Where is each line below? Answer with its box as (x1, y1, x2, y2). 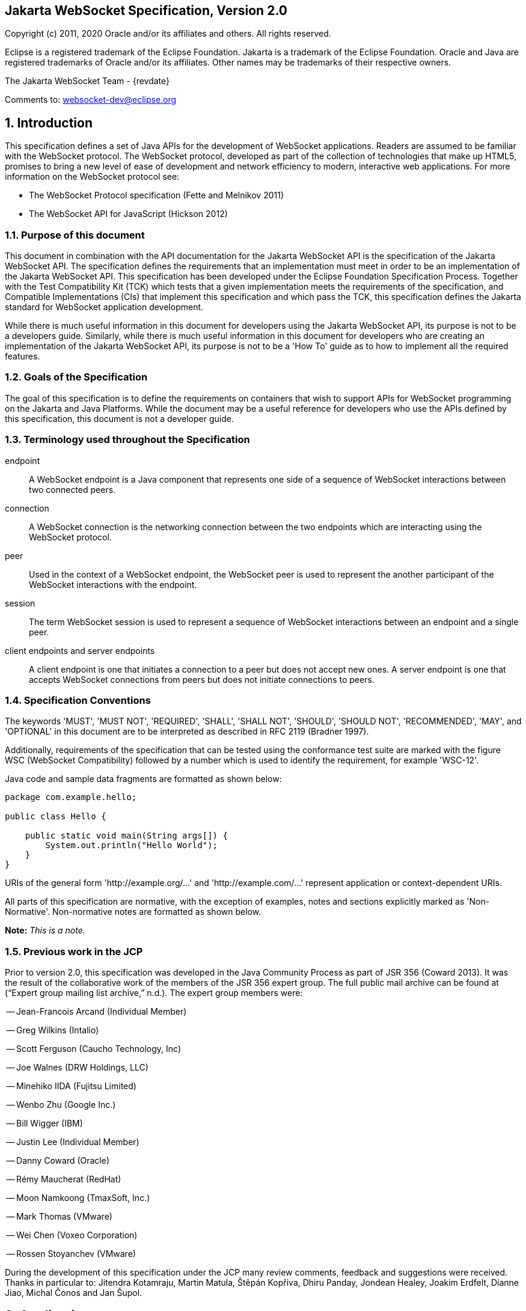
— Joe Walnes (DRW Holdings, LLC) (6, 1062, 148, 1073)
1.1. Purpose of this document (5, 228, 145, 241)
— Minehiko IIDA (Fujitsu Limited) (6, 1081, 136, 1092)
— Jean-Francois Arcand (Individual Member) (6, 1006, 187, 1017)
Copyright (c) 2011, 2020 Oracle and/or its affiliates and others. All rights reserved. (5, 28, 331, 39)
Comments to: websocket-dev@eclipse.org (5, 94, 177, 105)
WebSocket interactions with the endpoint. (29, 579, 197, 590)
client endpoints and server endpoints (5, 645, 155, 656)
